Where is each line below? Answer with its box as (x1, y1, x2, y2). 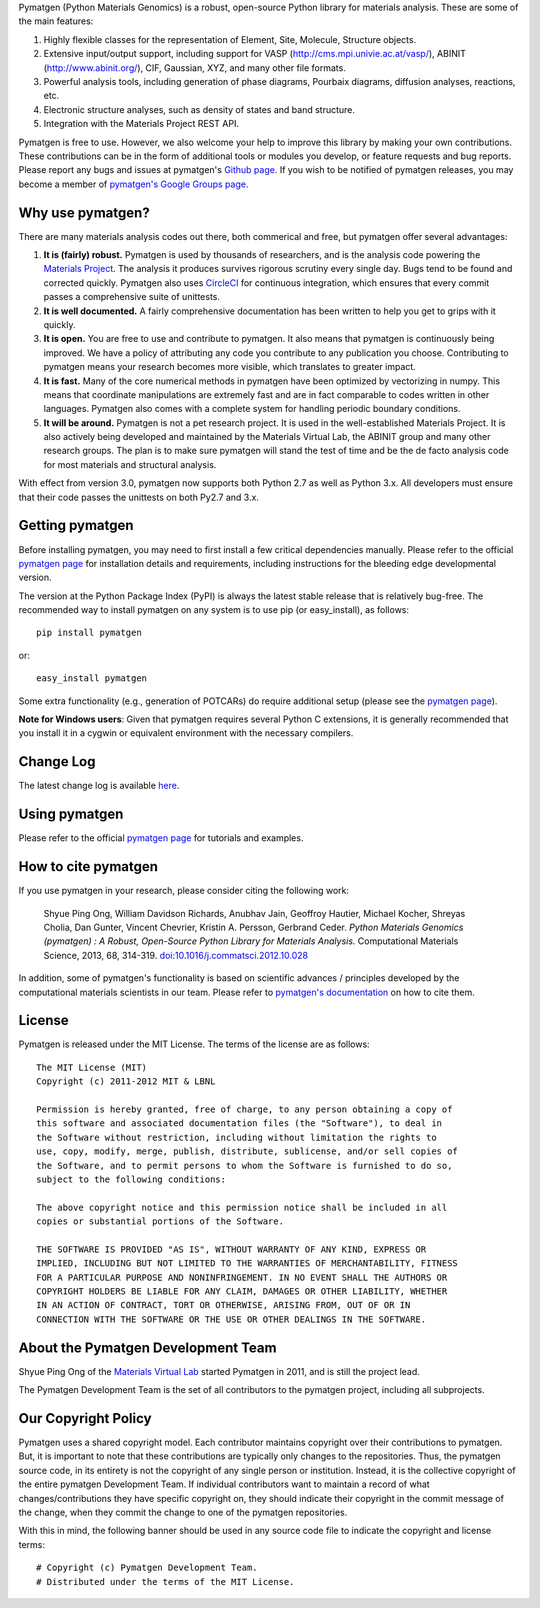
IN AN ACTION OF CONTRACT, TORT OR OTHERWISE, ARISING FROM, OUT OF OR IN (36, 1300, 411, 1311)
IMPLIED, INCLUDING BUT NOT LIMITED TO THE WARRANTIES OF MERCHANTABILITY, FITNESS (36, 1258, 459, 1269)
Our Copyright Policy (18, 1410, 152, 1427)
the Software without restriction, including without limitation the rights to (36, 1131, 437, 1143)
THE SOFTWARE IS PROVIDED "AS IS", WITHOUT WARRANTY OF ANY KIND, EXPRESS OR (36, 1243, 427, 1255)
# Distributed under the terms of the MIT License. (36, 1576, 295, 1587)
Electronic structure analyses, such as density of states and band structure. (43, 103, 355, 115)
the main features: (18, 15, 94, 27)
